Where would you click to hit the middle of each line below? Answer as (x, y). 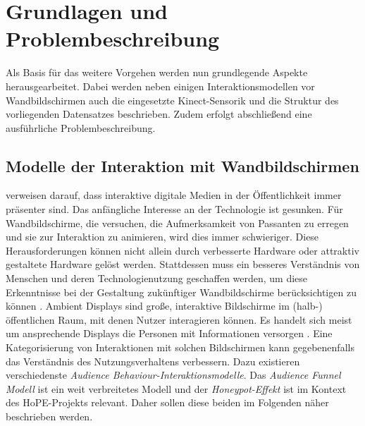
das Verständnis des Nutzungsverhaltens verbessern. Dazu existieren (153, 361)
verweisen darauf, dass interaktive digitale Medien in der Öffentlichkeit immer (174, 195)
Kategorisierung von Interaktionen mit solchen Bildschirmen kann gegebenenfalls (180, 347)
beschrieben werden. (49, 416)
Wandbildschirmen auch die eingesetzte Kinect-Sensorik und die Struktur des (172, 100)
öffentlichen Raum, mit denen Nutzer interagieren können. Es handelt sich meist (179, 319)
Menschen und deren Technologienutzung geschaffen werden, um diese (157, 278)
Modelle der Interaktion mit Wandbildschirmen (182, 165)
